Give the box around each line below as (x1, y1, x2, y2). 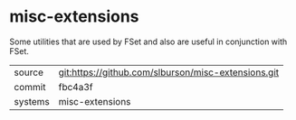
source (14, 66, 43, 78)
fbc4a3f (58, 80, 93, 93)
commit (14, 80, 46, 93)
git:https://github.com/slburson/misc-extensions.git (58, 66, 280, 78)
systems (14, 95, 50, 107)
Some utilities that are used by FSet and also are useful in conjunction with (9, 36, 288, 47)
